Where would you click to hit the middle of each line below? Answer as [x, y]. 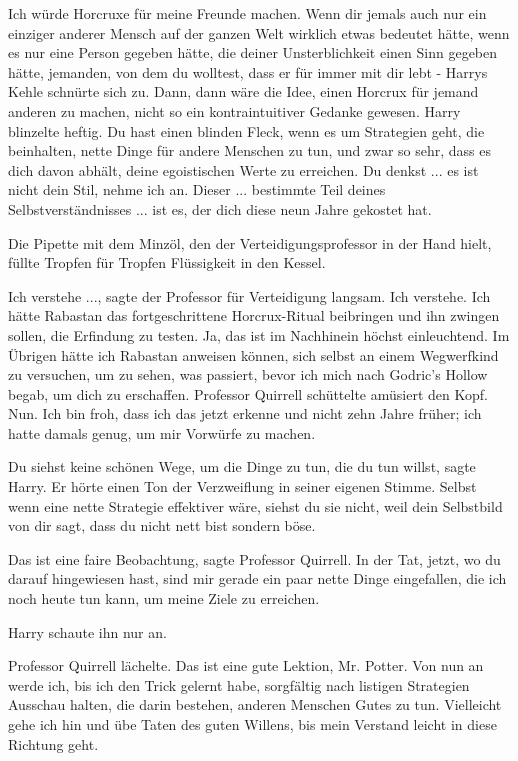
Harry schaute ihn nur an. [87, 631]
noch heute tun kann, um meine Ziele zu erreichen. [164, 598]
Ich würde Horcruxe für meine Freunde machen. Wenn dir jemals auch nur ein [247, 13]
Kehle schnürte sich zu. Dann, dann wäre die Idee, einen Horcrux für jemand [243, 91]
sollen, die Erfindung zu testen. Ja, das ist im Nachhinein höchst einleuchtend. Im [259, 334]
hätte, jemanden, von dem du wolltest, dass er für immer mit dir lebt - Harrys [248, 71]
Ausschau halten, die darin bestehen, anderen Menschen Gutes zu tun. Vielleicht [255, 704]
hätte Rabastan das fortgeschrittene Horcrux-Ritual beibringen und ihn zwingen [254, 315]
